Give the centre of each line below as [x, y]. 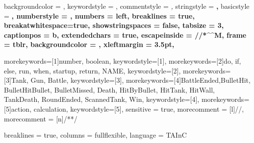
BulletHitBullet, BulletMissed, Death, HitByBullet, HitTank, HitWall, [109, 89]
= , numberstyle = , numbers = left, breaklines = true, [99, 15]
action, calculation [38, 108]
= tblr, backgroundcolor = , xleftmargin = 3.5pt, [89, 44]
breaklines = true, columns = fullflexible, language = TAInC [95, 135]
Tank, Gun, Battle [39, 80]
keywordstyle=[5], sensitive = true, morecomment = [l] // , [157, 108]
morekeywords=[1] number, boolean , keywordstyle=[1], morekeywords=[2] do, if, [123, 60]
